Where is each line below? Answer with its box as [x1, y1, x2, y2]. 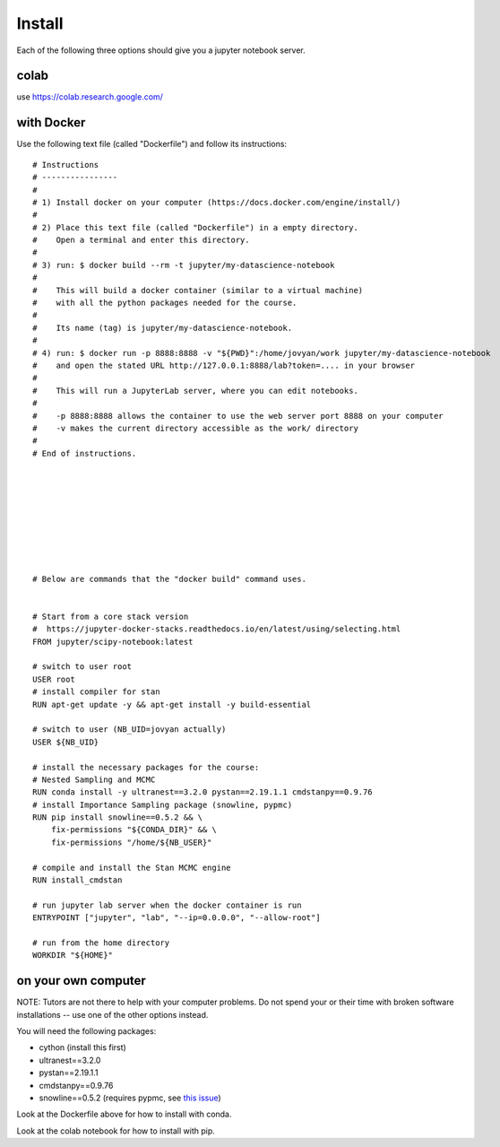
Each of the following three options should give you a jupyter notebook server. [16, 45, 306, 56]
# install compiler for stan [32, 687, 160, 697]
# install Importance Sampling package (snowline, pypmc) [32, 799, 293, 810]
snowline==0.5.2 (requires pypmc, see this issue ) [39, 1092, 221, 1103]
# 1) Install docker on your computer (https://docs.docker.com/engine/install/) [32, 197, 401, 207]
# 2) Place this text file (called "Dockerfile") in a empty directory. [32, 222, 358, 232]
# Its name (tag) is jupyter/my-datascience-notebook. [32, 323, 293, 333]
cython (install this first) [39, 1042, 127, 1053]
